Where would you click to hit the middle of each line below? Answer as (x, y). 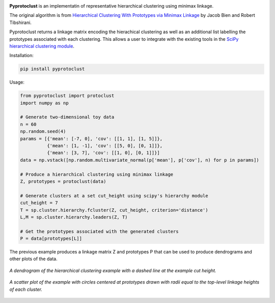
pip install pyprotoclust (52, 69)
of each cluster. (26, 289)
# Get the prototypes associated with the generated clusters (99, 231)
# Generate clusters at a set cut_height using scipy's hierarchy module (114, 196)
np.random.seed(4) (43, 132)
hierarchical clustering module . (42, 46)
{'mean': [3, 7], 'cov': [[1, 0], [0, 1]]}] (103, 153)
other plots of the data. (34, 259)
